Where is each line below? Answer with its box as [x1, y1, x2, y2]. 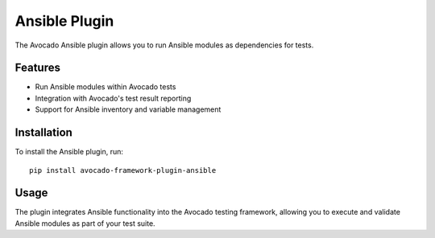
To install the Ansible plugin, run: [14, 147, 124, 157]
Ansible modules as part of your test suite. [14, 218, 156, 228]
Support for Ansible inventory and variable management [35, 105, 222, 114]
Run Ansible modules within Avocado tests [35, 82, 176, 92]
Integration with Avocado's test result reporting [35, 93, 192, 103]
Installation [14, 125, 72, 140]
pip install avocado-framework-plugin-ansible [29, 166, 217, 174]
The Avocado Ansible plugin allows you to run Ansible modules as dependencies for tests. [14, 40, 314, 50]
